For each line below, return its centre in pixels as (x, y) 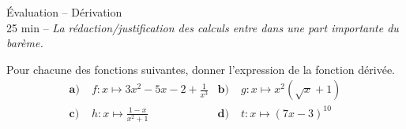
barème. (25, 43)
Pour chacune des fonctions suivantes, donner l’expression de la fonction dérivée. (201, 69)
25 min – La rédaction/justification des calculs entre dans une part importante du (203, 27)
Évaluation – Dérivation (64, 12)
